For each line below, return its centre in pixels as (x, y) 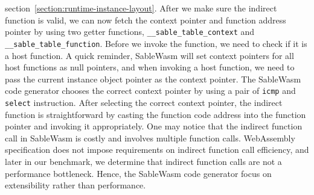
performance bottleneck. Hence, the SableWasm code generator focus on (138, 173)
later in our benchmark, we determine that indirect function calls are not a (143, 161)
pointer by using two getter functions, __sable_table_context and (130, 32)
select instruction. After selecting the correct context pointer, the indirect (144, 102)
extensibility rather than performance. (75, 185)
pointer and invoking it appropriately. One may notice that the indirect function (154, 126)
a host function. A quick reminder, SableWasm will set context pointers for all (149, 55)
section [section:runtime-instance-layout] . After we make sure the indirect (141, 8)
